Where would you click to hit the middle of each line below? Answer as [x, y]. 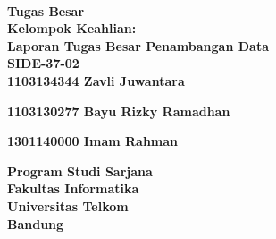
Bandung [36, 223]
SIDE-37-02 [43, 63]
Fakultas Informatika [73, 188]
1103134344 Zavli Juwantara [96, 80]
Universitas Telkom [68, 205]
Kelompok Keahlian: [72, 28]
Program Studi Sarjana [80, 171]
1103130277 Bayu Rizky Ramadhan [119, 111]
